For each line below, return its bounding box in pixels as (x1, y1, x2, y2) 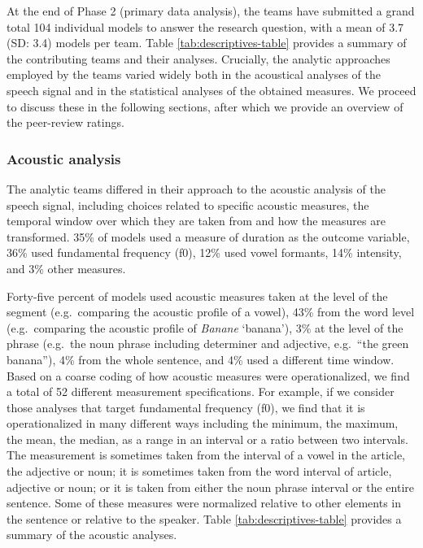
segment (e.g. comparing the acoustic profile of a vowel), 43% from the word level (7, 303, 415, 320)
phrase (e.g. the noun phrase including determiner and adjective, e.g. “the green (7, 335, 409, 352)
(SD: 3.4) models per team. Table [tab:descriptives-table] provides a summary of (7, 34, 407, 51)
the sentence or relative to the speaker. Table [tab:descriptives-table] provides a (7, 510, 402, 527)
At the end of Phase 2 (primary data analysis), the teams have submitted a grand (7, 2, 415, 19)
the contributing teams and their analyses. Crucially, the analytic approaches (7, 50, 390, 67)
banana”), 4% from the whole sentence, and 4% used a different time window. (7, 350, 395, 368)
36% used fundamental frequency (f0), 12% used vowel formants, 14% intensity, (7, 244, 402, 261)
